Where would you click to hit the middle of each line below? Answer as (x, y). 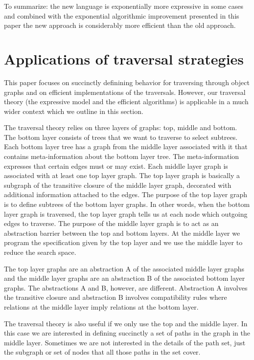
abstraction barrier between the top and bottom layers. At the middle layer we (122, 233)
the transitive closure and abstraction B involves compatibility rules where (115, 297)
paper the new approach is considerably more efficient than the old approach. (120, 25)
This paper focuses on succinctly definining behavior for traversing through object (127, 82)
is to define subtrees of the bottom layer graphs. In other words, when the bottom (127, 204)
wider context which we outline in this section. (74, 111)
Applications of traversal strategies (124, 58)
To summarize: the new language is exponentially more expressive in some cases (124, 6)
